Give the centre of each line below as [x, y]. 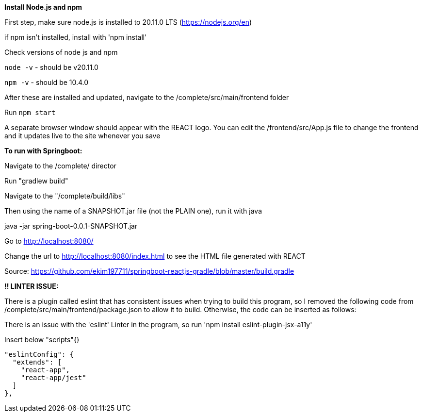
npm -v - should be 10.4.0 [47, 82]
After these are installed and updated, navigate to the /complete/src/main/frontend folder [147, 97]
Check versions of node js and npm [61, 52]
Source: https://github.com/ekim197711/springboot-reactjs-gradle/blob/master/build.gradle [149, 271]
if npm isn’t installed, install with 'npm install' [76, 37]
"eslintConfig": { [39, 354]
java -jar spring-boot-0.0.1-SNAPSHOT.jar [71, 226]
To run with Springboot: [43, 151]
